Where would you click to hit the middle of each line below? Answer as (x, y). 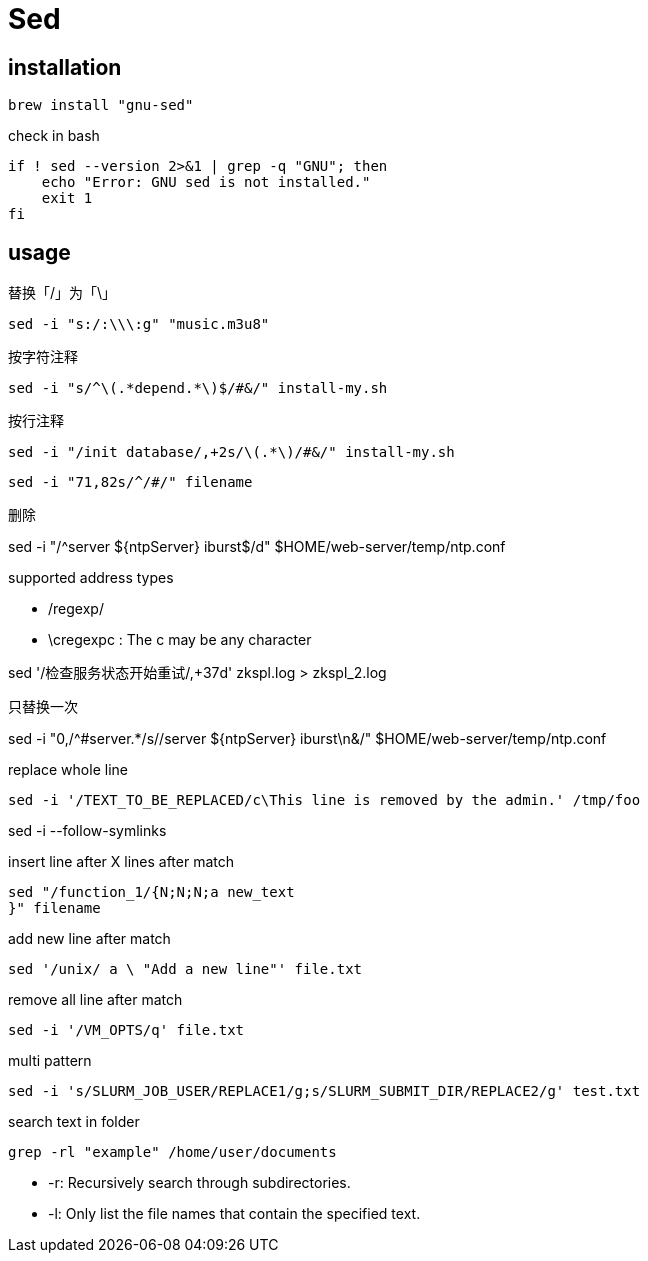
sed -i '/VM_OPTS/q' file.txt (126, 1030)
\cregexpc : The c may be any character (180, 640)
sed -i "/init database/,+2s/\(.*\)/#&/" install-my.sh (231, 452)
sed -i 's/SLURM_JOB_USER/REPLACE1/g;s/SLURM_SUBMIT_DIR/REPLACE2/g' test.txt (324, 1091)
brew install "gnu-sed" (101, 105)
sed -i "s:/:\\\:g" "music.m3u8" (139, 324)
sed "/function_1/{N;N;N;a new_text (151, 892)
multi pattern (50, 1061)
